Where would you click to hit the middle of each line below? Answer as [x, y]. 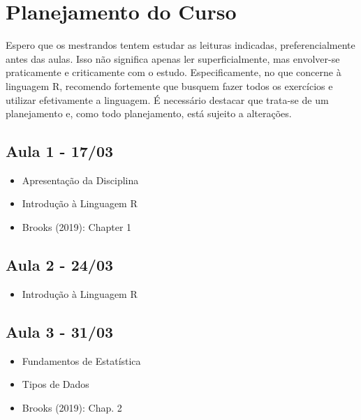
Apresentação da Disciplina [80, 180]
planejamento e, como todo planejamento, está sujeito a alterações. [149, 113]
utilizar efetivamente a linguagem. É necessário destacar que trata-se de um [167, 99]
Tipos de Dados [56, 384]
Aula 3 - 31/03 [60, 331]
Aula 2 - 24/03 [60, 265]
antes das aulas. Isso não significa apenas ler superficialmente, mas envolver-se [173, 58]
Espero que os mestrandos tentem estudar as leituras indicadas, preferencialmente [180, 45]
